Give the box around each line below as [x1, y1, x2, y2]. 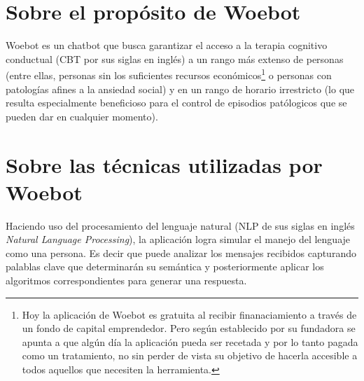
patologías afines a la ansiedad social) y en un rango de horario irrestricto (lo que [6, 81, 355, 96]
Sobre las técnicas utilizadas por [6, 150, 323, 179]
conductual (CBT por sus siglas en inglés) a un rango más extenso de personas [6, 51, 344, 66]
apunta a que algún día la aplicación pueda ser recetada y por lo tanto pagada [22, 334, 358, 349]
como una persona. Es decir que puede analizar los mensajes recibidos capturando [6, 245, 356, 260]
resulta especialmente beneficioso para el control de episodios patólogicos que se [6, 95, 347, 110]
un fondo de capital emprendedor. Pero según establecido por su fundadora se [22, 321, 356, 335]
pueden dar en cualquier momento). [6, 109, 158, 123]
